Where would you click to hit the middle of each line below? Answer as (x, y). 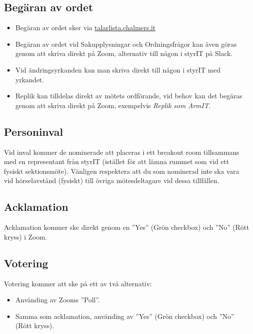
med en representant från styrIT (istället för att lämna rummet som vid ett (117, 161)
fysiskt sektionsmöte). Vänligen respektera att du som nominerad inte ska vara (122, 171)
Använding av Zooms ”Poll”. (58, 300)
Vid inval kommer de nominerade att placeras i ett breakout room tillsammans (122, 152)
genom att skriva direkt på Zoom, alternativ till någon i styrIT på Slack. (124, 53)
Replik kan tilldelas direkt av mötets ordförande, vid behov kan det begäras (129, 96)
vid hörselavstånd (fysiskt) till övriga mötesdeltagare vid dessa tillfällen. (112, 180)
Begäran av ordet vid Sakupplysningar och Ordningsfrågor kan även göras (126, 44)
